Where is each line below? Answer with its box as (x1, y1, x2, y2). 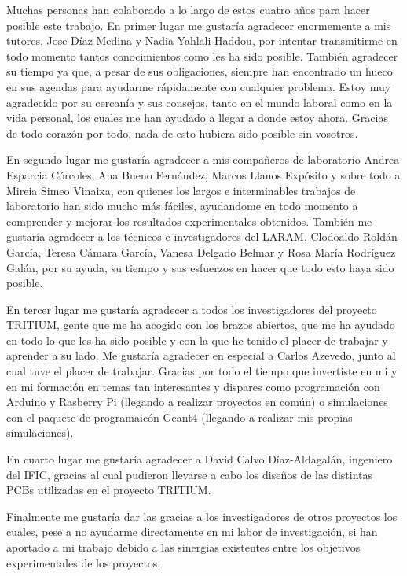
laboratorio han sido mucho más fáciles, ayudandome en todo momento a (6, 198, 358, 214)
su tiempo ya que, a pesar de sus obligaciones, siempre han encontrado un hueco (6, 63, 393, 79)
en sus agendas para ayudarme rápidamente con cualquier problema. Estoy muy (6, 78, 391, 94)
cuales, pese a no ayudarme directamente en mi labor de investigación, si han (6, 523, 378, 540)
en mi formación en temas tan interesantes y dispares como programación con (6, 378, 380, 394)
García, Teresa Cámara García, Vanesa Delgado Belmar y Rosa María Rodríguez (6, 243, 396, 260)
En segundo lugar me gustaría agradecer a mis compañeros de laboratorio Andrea (6, 151, 400, 168)
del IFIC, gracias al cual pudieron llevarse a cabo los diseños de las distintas (6, 466, 373, 482)
